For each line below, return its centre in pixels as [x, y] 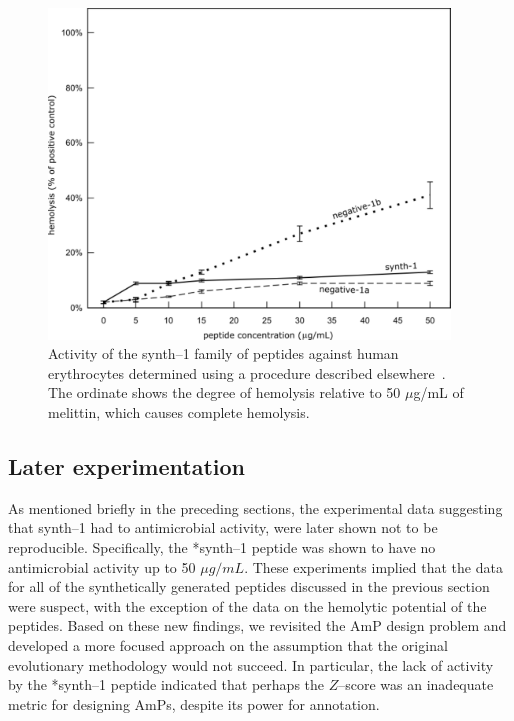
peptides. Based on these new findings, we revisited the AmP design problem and [257, 625]
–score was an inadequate [416, 684]
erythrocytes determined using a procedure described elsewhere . [247, 372]
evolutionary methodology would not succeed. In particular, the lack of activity [251, 664]
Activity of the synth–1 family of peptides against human [223, 353]
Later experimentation [126, 465]
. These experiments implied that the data [373, 566]
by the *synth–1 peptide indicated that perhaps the [166, 684]
